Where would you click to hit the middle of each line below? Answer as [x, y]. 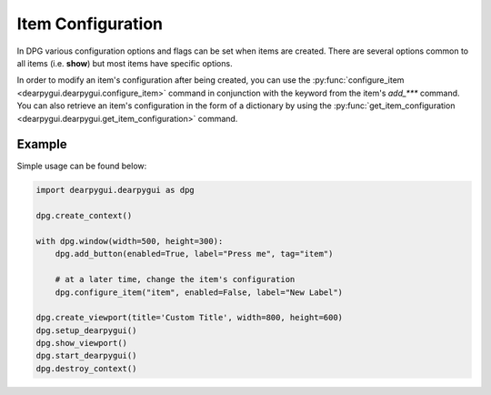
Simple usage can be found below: [82, 166]
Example [42, 144]
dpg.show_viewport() [81, 343]
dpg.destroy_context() [86, 368]
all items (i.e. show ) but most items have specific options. [125, 63]
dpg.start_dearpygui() [86, 356]
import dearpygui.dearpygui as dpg [115, 190]
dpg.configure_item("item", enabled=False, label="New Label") [199, 292]
